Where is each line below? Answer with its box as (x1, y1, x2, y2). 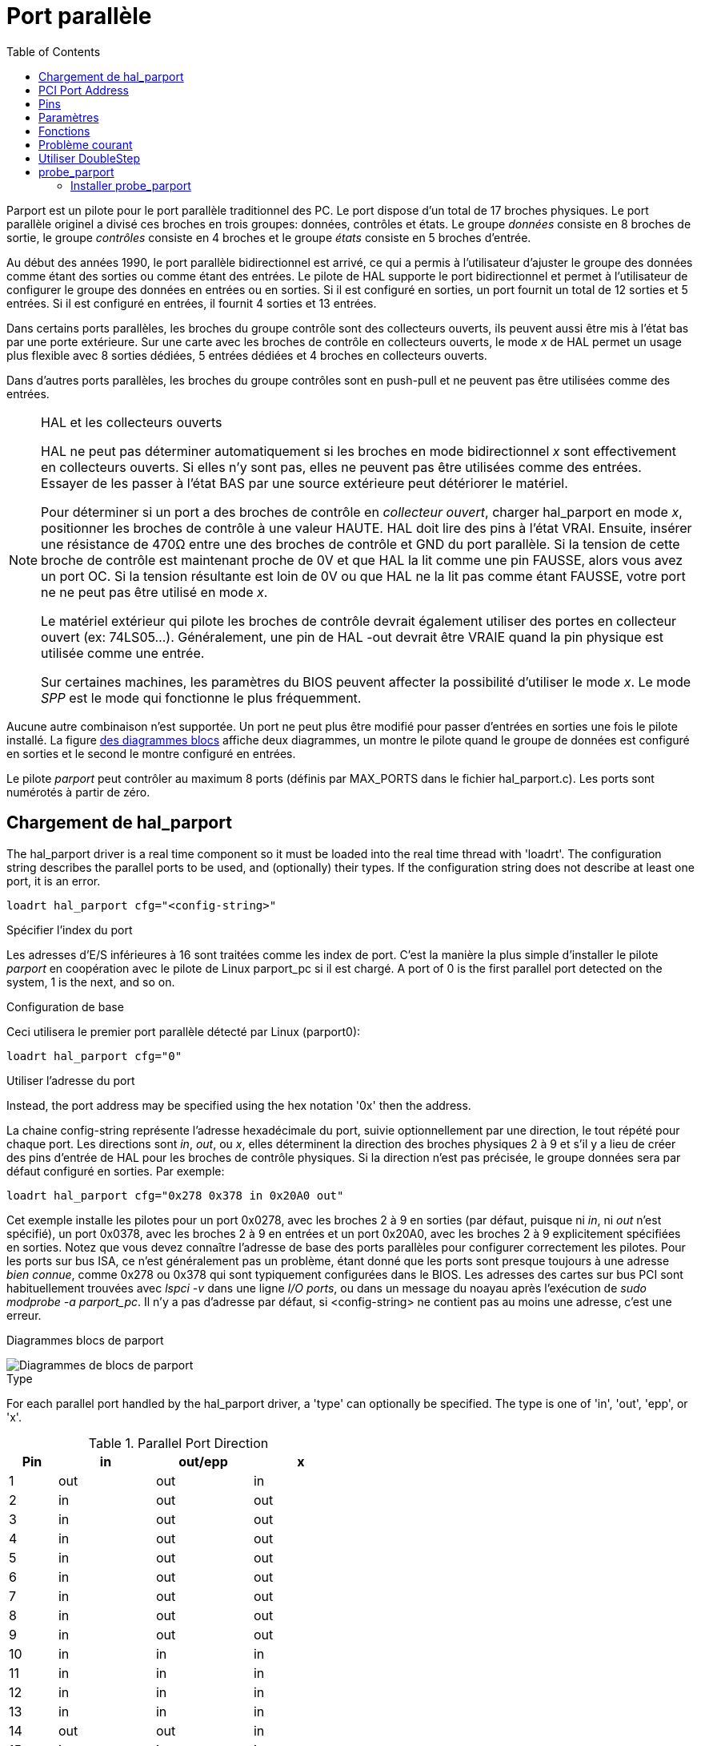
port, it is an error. (6, 873, 101, 888)
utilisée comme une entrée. (41, 644, 205, 661)
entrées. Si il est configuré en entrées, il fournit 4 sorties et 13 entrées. (6, 296, 377, 310)
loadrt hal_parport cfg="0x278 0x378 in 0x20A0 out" (6, 1188, 344, 1202)
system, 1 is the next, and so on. (6, 974, 175, 989)
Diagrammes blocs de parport (6, 1333, 164, 1347)
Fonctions (38, 123, 90, 138)
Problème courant (38, 137, 133, 151)
